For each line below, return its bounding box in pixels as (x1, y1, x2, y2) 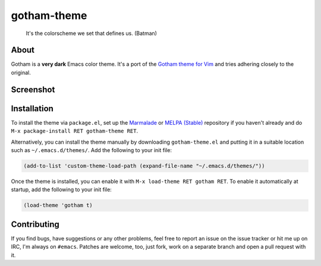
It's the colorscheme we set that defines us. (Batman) (26, 30, 158, 37)
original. (11, 69, 31, 76)
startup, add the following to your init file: (11, 186, 112, 193)
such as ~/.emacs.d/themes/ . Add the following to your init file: (11, 146, 172, 154)
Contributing (11, 219, 59, 229)
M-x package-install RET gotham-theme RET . (11, 128, 139, 135)
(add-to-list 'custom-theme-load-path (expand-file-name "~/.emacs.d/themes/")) (23, 162, 265, 169)
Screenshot (11, 84, 55, 94)
